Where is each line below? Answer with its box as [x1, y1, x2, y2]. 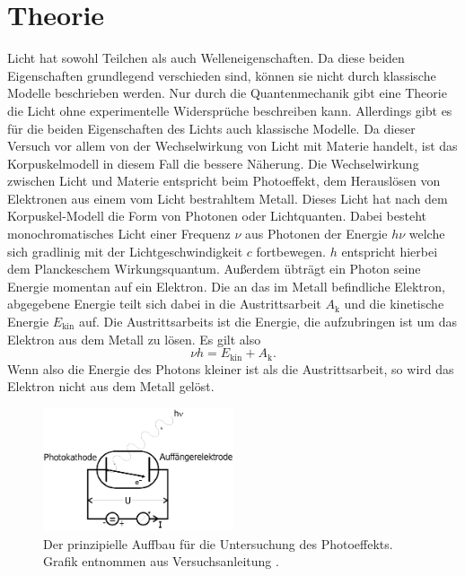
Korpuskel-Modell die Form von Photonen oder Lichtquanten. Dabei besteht [7, 206, 426, 225]
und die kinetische [344, 294, 444, 313]
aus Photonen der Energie [245, 224, 388, 243]
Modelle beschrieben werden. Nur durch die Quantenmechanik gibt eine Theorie [7, 83, 447, 102]
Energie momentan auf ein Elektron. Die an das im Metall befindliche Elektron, [7, 276, 445, 295]
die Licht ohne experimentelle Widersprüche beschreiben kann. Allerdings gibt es [7, 100, 452, 119]
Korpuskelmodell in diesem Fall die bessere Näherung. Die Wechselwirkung [7, 153, 419, 172]
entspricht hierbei [341, 241, 438, 260]
